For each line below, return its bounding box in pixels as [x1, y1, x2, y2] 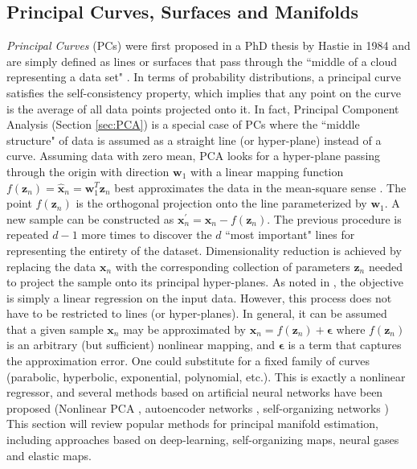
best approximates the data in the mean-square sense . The [114, 179, 407, 195]
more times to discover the [81, 226, 212, 243]
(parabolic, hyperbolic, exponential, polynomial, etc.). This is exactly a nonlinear [6, 368, 406, 385]
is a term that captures [288, 336, 402, 353]
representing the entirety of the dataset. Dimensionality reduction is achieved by [6, 241, 402, 258]
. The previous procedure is [267, 210, 402, 227]
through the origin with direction [6, 163, 170, 179]
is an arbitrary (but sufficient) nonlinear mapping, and [6, 336, 276, 353]
